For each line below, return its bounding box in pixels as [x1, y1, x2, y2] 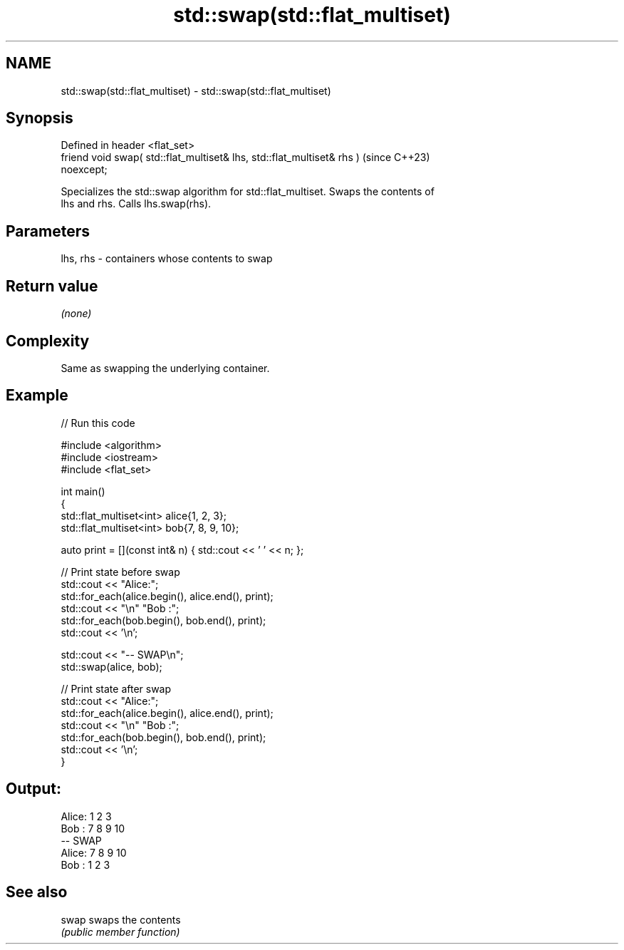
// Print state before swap [61, 565, 180, 578]
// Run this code [61, 416, 135, 429]
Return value [6, 277, 98, 295]
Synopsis [6, 109, 73, 128]
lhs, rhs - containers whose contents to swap [61, 252, 273, 265]
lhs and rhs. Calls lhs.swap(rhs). [61, 197, 212, 210]
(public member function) [61, 925, 180, 938]
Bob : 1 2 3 [61, 858, 110, 871]
